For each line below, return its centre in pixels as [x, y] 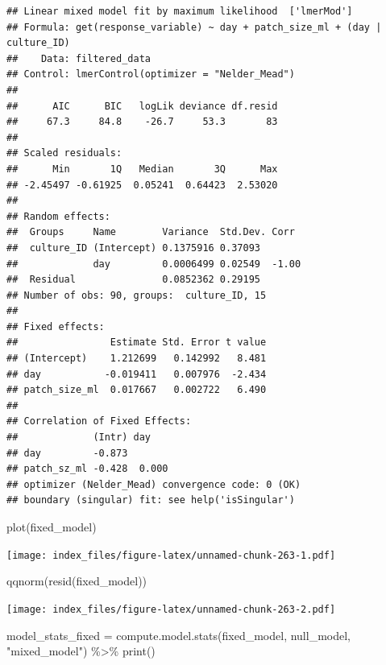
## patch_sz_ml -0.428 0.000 [87, 469]
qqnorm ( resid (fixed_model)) [77, 581]
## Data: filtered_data [79, 58]
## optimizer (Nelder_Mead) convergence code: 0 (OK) [154, 484]
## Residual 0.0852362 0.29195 [133, 280]
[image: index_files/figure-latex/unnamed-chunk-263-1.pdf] [171, 555]
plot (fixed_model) [52, 527]
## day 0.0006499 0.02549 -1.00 [154, 264]
